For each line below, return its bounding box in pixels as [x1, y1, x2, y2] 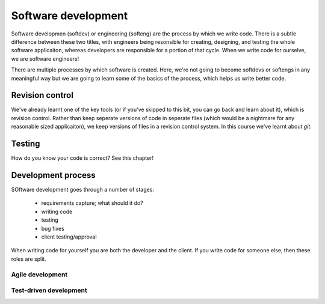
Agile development [11, 270, 68, 279]
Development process [11, 170, 96, 180]
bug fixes [41, 225, 64, 232]
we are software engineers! [11, 55, 79, 62]
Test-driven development [11, 286, 87, 294]
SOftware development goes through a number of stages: [11, 186, 155, 193]
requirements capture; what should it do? [41, 199, 144, 207]
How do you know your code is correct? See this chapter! [11, 154, 153, 162]
